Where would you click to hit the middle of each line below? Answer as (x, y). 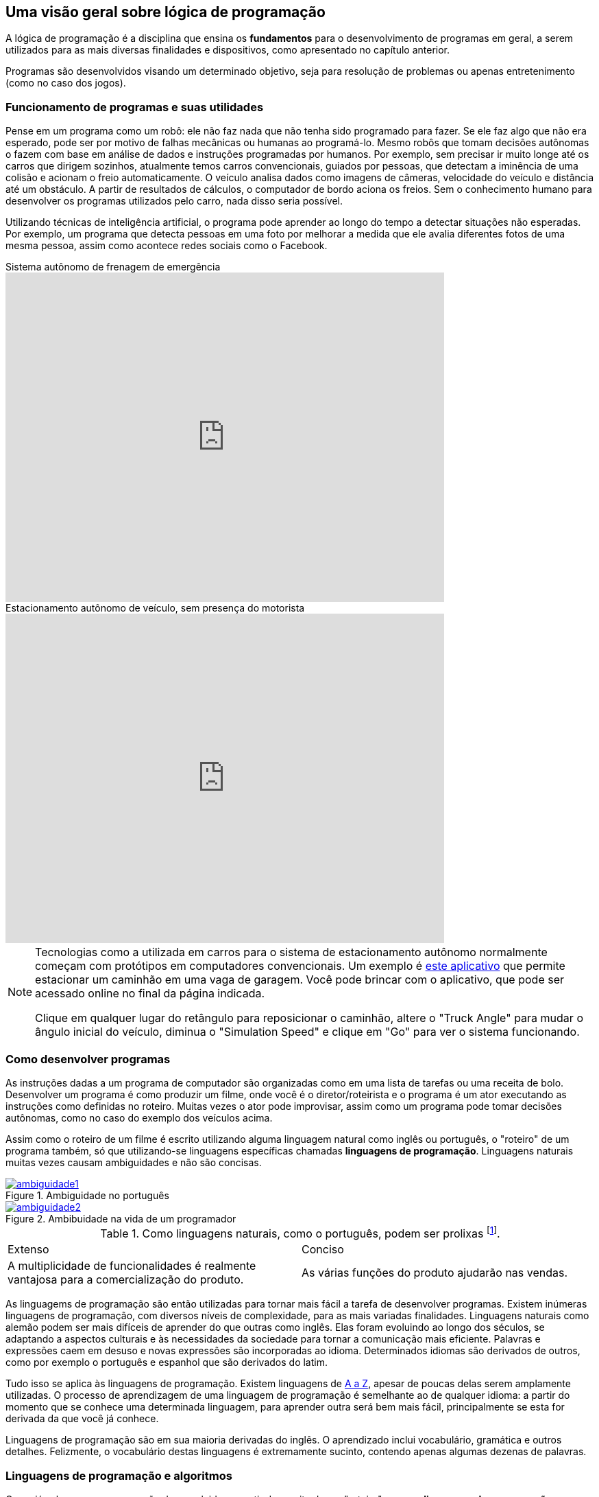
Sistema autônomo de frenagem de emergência (113, 267)
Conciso (323, 1250)
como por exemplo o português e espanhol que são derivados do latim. (167, 1362)
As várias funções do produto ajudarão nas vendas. (435, 1273)
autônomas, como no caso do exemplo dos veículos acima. (139, 1117)
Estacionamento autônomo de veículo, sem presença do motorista (155, 608)
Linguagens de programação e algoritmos (119, 1475)
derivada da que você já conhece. (82, 1419)
